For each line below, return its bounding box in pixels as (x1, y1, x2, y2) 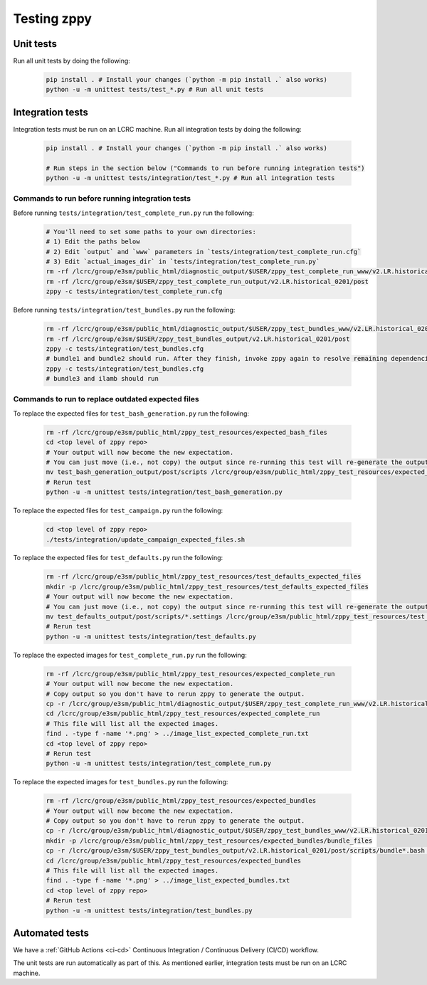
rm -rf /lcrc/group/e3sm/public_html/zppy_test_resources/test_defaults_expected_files (46, 573, 362, 581)
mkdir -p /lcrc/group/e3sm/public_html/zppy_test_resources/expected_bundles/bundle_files (46, 836, 373, 845)
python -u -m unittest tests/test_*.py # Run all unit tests (46, 85, 264, 94)
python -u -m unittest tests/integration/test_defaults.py (46, 632, 256, 641)
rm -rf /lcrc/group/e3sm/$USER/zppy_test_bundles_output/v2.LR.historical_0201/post (46, 335, 350, 343)
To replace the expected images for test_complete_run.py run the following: (13, 650, 247, 659)
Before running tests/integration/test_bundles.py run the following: (13, 306, 236, 315)
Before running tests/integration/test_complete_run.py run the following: (13, 209, 254, 217)
